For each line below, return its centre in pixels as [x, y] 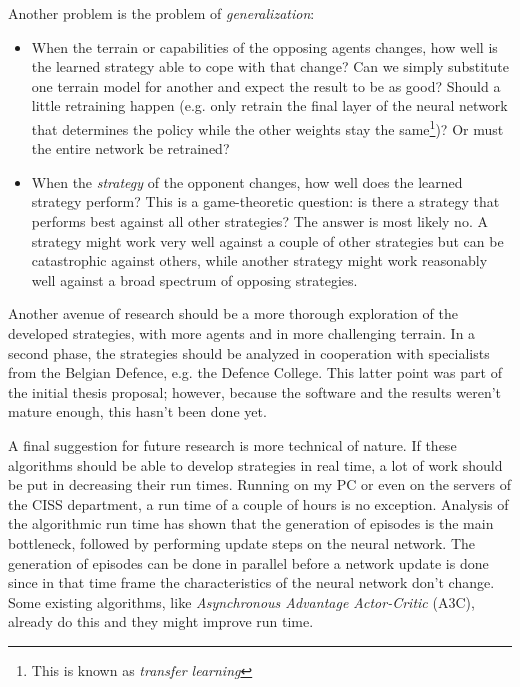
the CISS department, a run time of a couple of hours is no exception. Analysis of [258, 503]
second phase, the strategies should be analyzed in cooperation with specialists [249, 352]
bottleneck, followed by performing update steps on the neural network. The [241, 542]
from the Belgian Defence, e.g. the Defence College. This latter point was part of [255, 372]
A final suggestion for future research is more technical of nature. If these [232, 444]
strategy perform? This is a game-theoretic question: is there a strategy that [265, 201]
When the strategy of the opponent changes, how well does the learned [247, 181]
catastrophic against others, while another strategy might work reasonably [259, 260]
